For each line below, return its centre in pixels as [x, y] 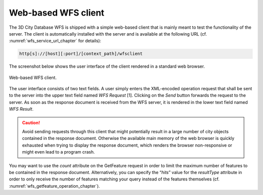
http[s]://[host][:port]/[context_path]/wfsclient [81, 54]
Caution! [31, 122]
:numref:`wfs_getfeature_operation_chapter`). [54, 186]
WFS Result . [21, 109]
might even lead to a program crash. [58, 152]
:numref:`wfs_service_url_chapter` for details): [55, 41]
